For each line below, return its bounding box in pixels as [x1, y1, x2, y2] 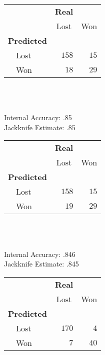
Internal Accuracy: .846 [4, 248, 75, 259]
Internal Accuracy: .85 [4, 112, 72, 123]
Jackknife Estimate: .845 [4, 258, 79, 269]
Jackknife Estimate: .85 [4, 122, 75, 132]
